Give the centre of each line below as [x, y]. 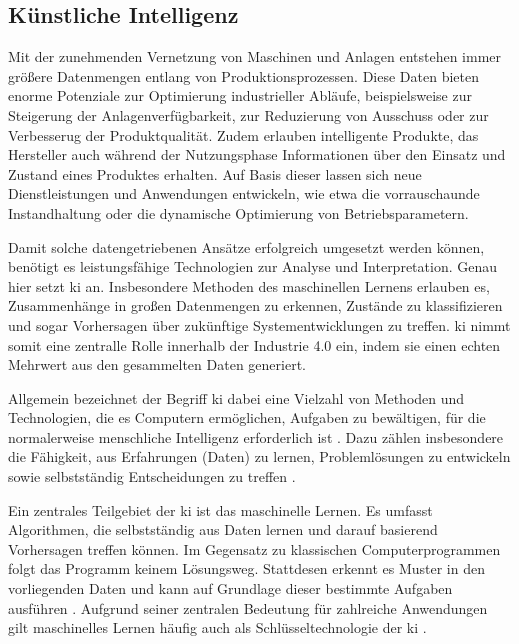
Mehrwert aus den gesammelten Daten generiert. [157, 364]
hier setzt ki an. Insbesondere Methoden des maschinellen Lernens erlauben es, [249, 285]
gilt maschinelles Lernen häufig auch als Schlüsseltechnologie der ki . [217, 627]
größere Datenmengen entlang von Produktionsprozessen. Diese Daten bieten [244, 75]
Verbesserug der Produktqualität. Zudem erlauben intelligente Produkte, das [243, 134]
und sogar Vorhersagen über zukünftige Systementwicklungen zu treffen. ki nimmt [259, 324]
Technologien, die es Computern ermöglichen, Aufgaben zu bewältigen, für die [247, 417]
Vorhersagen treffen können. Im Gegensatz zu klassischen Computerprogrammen [254, 548]
